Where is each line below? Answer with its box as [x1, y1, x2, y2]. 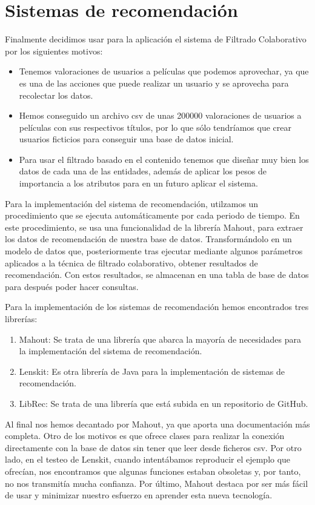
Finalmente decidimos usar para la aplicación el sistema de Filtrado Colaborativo [5, 33, 307, 45]
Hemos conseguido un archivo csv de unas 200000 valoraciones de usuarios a [19, 109, 302, 122]
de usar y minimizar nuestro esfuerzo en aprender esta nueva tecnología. [5, 489, 273, 501]
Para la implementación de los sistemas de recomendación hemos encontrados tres [5, 300, 309, 313]
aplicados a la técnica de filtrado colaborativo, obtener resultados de [5, 256, 258, 269]
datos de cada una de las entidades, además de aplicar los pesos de [19, 165, 267, 177]
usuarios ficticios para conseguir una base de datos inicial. [19, 133, 234, 145]
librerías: [5, 312, 38, 325]
